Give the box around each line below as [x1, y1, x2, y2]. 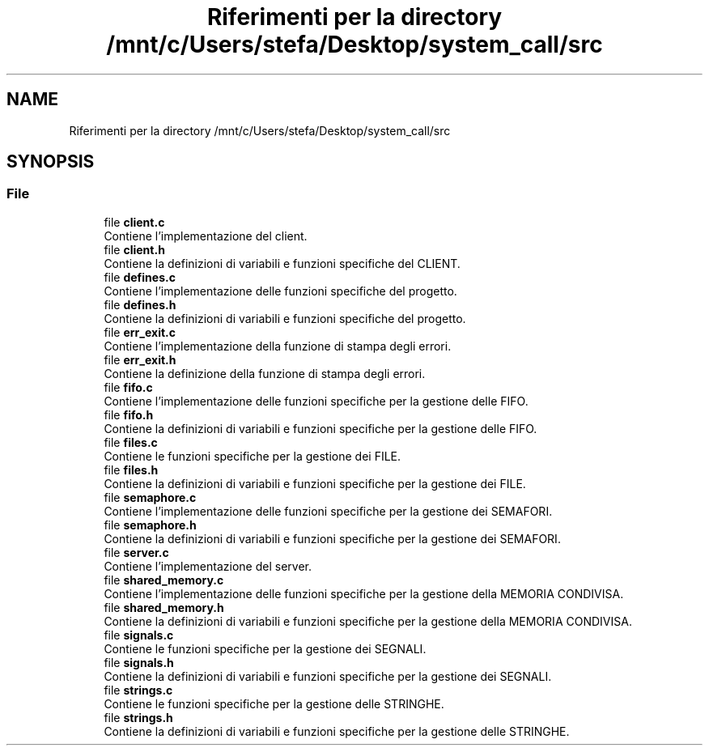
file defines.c [104, 270, 176, 284]
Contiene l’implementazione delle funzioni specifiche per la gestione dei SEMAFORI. [104, 503, 553, 518]
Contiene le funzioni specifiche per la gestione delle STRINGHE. [104, 696, 444, 711]
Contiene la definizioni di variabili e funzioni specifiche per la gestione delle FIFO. [104, 421, 537, 435]
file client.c [104, 215, 165, 229]
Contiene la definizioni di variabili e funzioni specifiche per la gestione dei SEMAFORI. [104, 531, 561, 546]
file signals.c [104, 627, 174, 642]
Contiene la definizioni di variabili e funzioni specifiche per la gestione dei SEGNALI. [104, 669, 552, 683]
